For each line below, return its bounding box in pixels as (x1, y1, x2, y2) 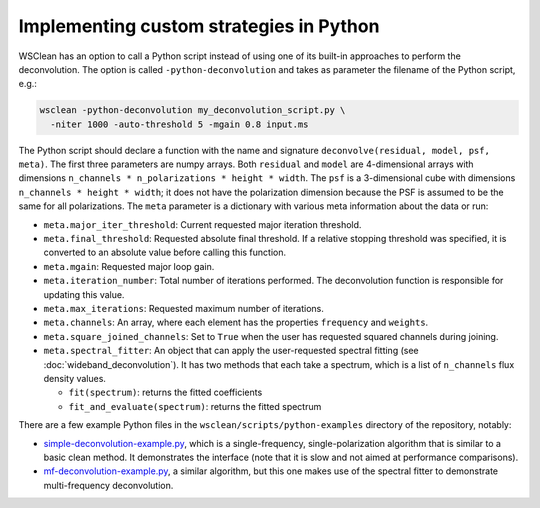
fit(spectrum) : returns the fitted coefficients (68, 386, 263, 399)
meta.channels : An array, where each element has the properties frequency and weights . (43, 316, 429, 329)
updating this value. (43, 288, 125, 300)
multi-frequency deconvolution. (43, 479, 174, 491)
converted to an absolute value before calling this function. (43, 246, 287, 259)
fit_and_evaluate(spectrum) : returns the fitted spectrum (68, 400, 322, 412)
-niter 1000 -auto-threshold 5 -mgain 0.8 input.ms (50, 118, 309, 130)
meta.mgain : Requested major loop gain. (43, 260, 215, 272)
